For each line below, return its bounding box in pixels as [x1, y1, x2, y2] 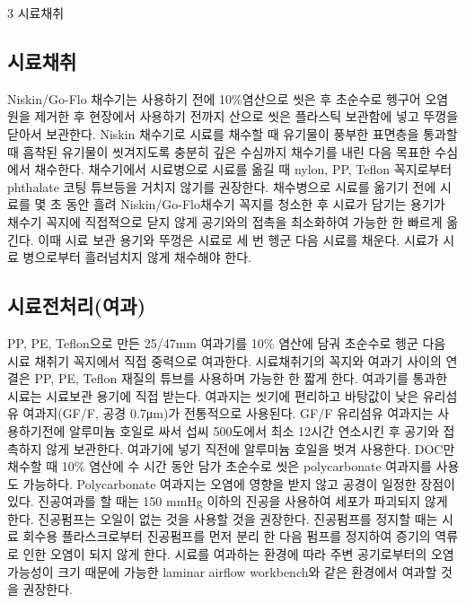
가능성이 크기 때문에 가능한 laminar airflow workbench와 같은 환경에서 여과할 [7, 562, 437, 581]
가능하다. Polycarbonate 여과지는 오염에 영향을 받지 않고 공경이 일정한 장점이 [22, 474, 455, 493]
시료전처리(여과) [7, 292, 146, 319]
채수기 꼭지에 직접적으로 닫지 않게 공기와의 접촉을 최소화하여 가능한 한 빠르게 [7, 212, 443, 231]
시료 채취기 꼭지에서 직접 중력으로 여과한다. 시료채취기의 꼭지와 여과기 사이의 [7, 351, 442, 370]
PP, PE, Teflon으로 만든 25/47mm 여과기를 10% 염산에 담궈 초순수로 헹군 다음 [7, 333, 446, 352]
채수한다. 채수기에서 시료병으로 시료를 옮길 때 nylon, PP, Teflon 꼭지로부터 [34, 160, 453, 179]
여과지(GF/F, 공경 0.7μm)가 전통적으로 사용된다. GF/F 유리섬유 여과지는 [22, 404, 434, 423]
